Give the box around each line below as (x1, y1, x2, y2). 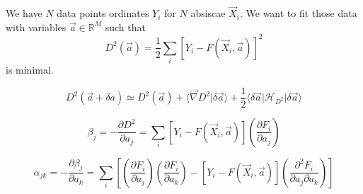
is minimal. (6, 62, 54, 77)
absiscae (190, 6, 226, 21)
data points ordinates (57, 6, 149, 21)
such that (105, 19, 146, 34)
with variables (6, 19, 67, 34)
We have (6, 6, 42, 21)
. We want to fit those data (239, 6, 357, 21)
